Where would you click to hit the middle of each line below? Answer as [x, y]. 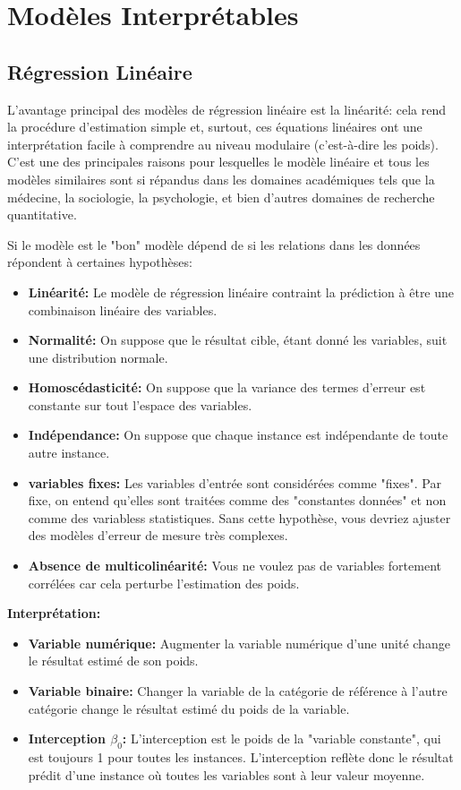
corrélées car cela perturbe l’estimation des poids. [164, 583]
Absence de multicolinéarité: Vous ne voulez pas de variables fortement [235, 566]
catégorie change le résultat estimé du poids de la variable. [189, 708]
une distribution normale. [98, 357]
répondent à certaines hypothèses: [100, 262]
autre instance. [69, 453]
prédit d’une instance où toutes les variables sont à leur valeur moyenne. [226, 774]
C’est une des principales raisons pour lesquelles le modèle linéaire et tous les [218, 162]
